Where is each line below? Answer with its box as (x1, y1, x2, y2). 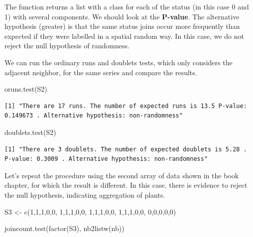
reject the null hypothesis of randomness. (4, 40, 129, 51)
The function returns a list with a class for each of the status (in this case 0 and (4, 1, 249, 11)
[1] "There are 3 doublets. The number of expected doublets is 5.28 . (4, 145, 247, 153)
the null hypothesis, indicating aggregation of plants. (4, 189, 165, 200)
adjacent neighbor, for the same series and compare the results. (4, 67, 197, 77)
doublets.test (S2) (4, 126, 56, 137)
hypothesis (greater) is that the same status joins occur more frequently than (4, 21, 240, 31)
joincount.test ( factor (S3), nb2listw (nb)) (4, 223, 125, 234)
